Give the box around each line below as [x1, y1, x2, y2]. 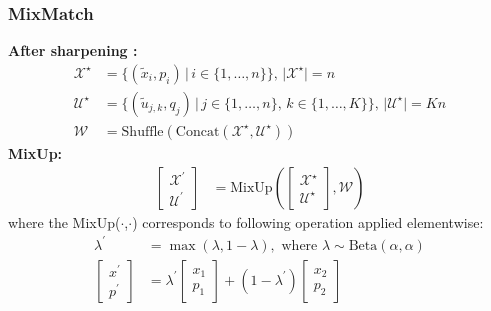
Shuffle [121, 124, 164, 139]
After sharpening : [8, 40, 138, 61]
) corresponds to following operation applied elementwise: [132, 211, 484, 232]
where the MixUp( [8, 211, 121, 232]
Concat [175, 124, 220, 139]
